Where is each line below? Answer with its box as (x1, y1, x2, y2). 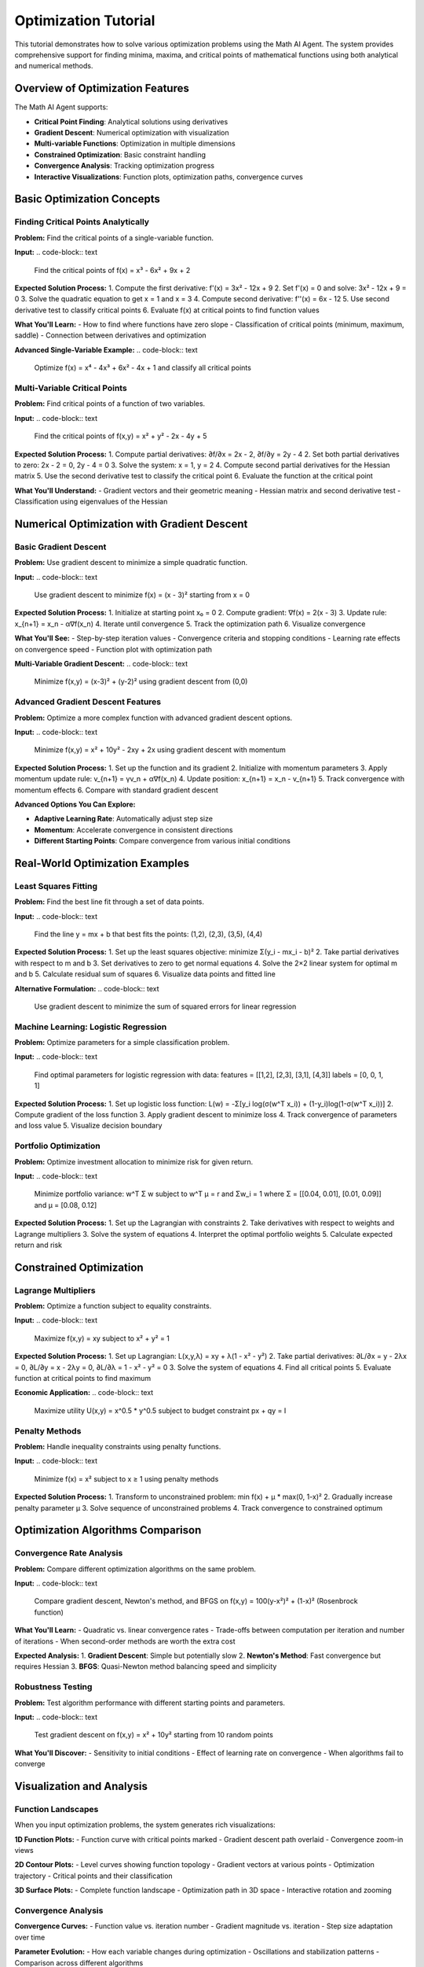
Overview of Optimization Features (14, 82, 190, 95)
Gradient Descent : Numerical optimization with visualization (34, 128, 229, 138)
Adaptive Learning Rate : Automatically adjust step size (34, 814, 214, 824)
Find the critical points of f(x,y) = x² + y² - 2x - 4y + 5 (34, 431, 207, 441)
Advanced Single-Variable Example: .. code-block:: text (14, 345, 198, 354)
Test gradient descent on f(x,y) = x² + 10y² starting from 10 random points (34, 1730, 274, 1740)
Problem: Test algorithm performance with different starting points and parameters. (14, 1698, 286, 1707)
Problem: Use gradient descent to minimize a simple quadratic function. (14, 558, 247, 567)
